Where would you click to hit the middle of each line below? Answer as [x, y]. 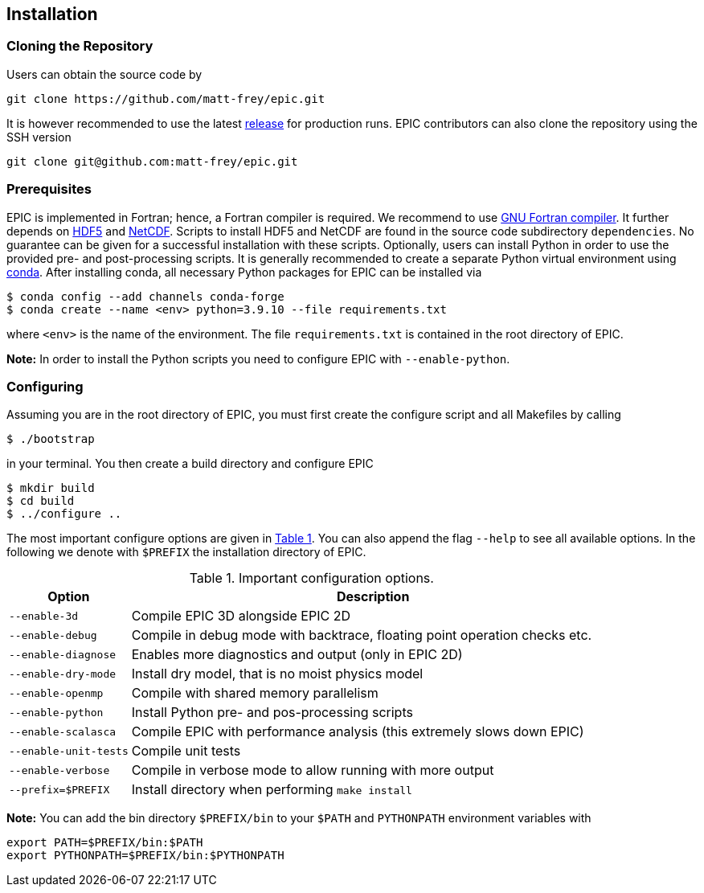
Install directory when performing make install [272, 790]
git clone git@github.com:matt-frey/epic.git [152, 161]
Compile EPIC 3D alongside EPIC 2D [241, 616]
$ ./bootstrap [51, 439]
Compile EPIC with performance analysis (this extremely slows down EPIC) [358, 732]
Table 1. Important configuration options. [311, 578]
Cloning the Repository [80, 46]
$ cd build [41, 501]
